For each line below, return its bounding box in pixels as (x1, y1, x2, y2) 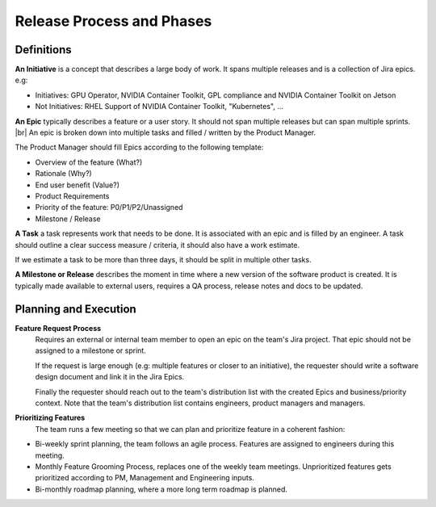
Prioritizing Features (15, 413, 86, 423)
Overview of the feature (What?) (35, 157, 143, 167)
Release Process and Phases (15, 12, 212, 30)
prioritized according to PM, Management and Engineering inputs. (35, 473, 254, 483)
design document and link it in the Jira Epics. (35, 372, 185, 382)
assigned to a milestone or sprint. (35, 346, 147, 355)
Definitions (15, 43, 72, 57)
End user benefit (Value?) (35, 180, 120, 190)
